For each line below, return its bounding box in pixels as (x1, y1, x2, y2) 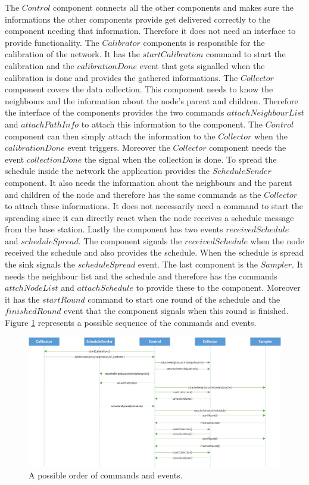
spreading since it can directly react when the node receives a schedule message (5, 211, 294, 223)
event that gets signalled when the (139, 59, 265, 71)
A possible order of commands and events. (29, 468, 183, 481)
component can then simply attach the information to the (5, 129, 216, 142)
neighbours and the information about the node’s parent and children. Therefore (5, 94, 298, 107)
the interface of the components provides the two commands (5, 106, 224, 119)
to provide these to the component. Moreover (136, 281, 301, 294)
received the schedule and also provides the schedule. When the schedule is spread (5, 246, 304, 259)
